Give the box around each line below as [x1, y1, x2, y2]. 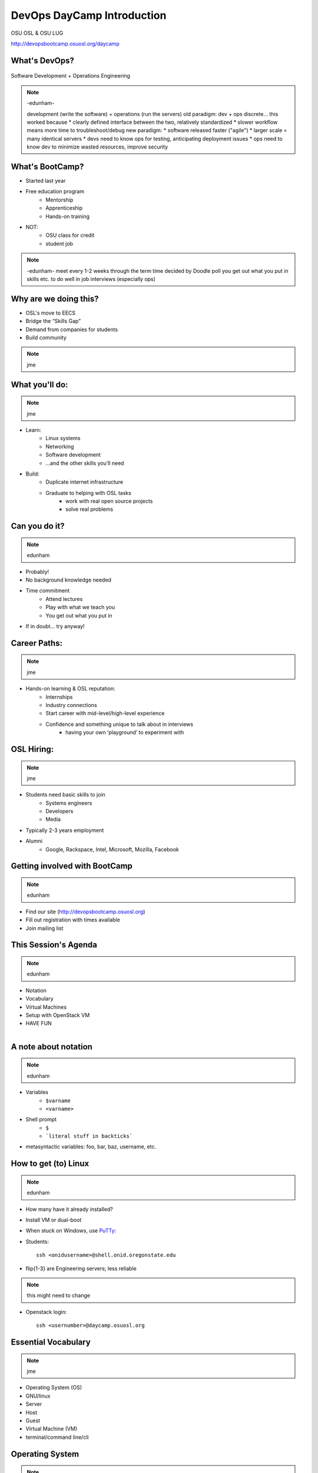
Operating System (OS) [25, 1384, 82, 1391]
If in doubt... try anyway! [25, 622, 85, 630]
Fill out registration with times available [25, 916, 120, 923]
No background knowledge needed [25, 576, 112, 583]
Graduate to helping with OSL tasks [45, 489, 132, 496]
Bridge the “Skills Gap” [25, 318, 81, 325]
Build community [25, 333, 67, 341]
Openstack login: [25, 1308, 67, 1315]
